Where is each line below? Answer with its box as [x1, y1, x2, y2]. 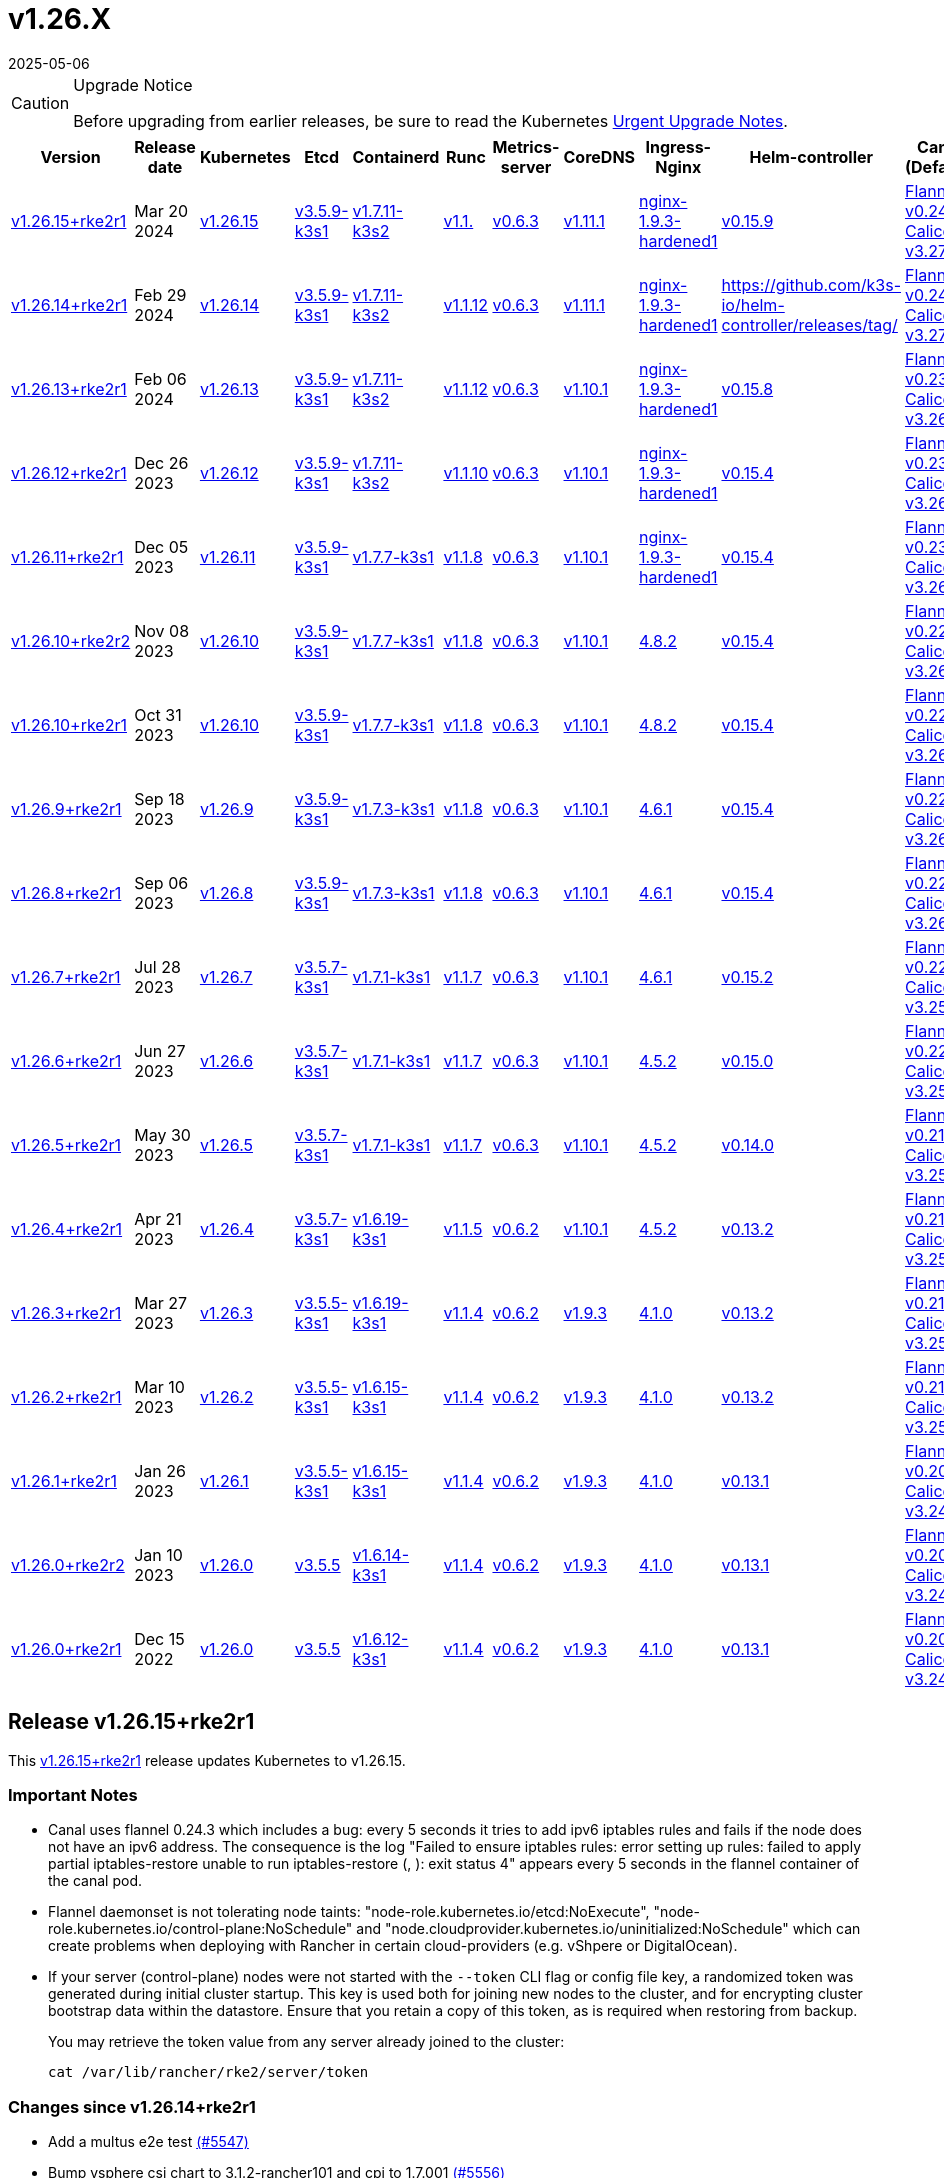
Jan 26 [134, 1460, 186, 1481]
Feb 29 [134, 284, 187, 305]
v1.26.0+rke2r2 [11, 1554, 125, 1575]
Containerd [352, 146, 440, 167]
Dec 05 [134, 536, 189, 557]
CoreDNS [563, 146, 636, 167]
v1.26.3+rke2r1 [11, 1302, 122, 1323]
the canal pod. [48, 1872, 142, 1890]
